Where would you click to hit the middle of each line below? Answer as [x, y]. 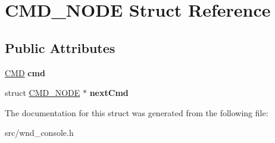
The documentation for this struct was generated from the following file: [137, 112]
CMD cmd [25, 72]
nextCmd [109, 93]
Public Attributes [60, 47]
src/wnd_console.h [39, 133]
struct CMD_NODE [43, 93]
